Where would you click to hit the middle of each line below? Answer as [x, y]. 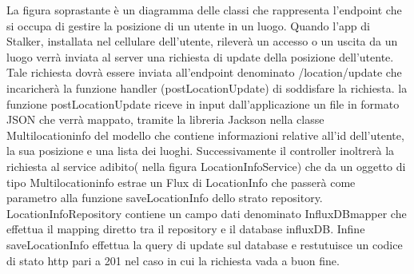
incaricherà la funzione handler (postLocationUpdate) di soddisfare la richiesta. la [207, 87]
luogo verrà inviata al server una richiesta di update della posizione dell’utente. [200, 56]
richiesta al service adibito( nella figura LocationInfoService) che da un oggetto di [206, 166]
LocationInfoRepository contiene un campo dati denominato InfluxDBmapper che [207, 213]
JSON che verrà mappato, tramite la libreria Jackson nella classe [165, 119]
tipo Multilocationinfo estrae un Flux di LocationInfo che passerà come [181, 182]
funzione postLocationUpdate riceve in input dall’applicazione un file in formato [203, 103]
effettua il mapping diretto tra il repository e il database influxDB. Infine [186, 229]
